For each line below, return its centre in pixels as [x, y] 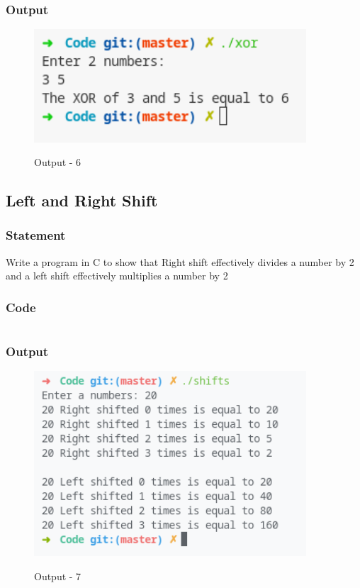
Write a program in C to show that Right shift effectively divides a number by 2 [180, 261]
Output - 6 [58, 162]
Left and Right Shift [82, 200]
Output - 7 [58, 576]
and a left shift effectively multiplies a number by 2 [117, 276]
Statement [36, 235]
